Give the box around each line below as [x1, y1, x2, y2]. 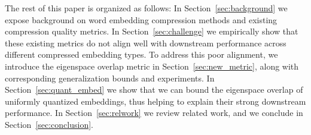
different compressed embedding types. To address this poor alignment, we [5, 48, 278, 61]
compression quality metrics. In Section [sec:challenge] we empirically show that [5, 25, 298, 37]
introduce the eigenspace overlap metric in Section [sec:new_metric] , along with [5, 59, 299, 72]
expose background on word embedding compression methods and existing [5, 13, 278, 26]
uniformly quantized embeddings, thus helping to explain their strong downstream [5, 95, 306, 107]
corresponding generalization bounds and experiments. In [5, 71, 215, 84]
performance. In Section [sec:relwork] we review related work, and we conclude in [5, 106, 303, 119]
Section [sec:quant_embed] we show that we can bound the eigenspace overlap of [5, 83, 303, 96]
